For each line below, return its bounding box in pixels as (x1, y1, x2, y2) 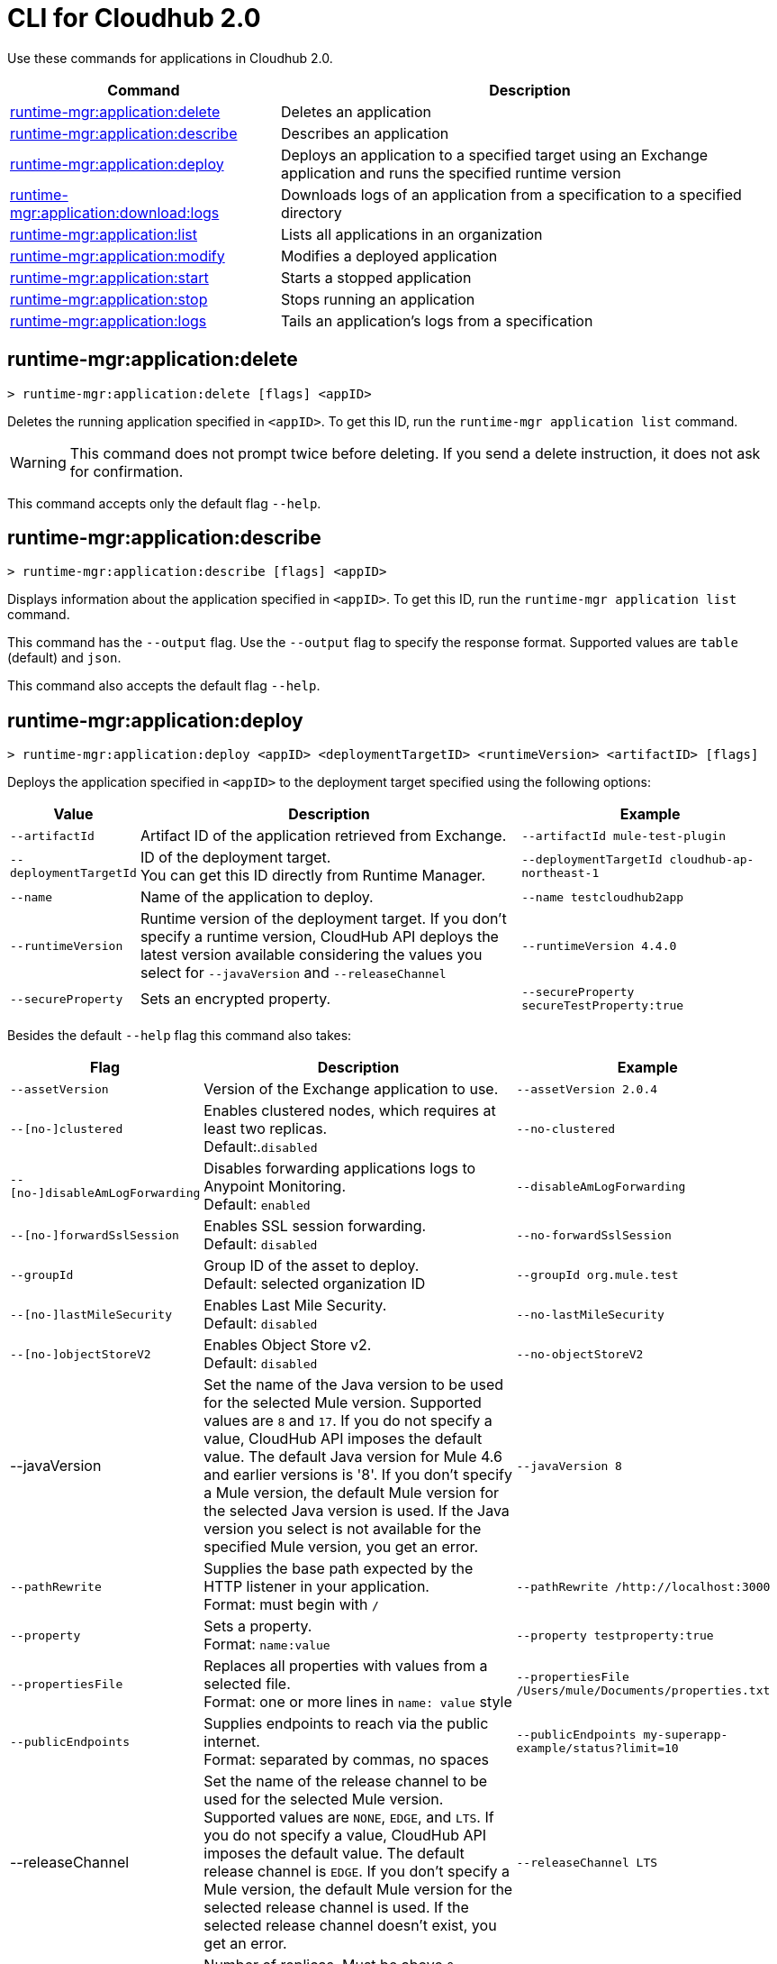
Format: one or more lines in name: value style (203, 1693, 512, 1712)
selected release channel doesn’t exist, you (203, 1916, 497, 1935)
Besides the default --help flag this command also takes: (7, 1028, 352, 1044)
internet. (203, 1732, 260, 1751)
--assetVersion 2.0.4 (516, 1082, 658, 1096)
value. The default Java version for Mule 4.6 (203, 1448, 502, 1466)
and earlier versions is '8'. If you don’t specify (203, 1466, 512, 1484)
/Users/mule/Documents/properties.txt (516, 1684, 771, 1698)
